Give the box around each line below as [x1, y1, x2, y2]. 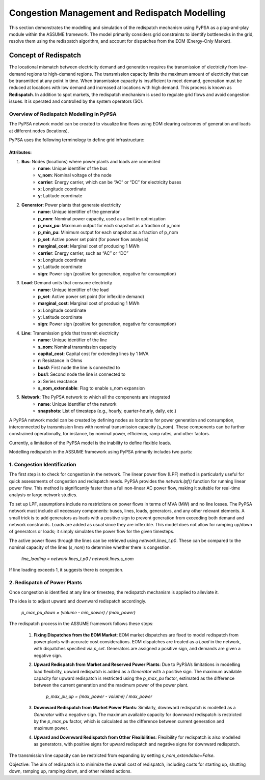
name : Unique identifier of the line [38, 337, 107, 343]
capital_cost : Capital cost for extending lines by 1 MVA [38, 351, 149, 357]
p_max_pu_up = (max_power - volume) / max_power [46, 693, 153, 699]
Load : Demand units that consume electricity [21, 280, 112, 286]
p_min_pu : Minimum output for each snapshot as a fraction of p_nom [38, 229, 179, 236]
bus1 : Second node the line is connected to [38, 371, 126, 377]
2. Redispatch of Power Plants [9, 579, 82, 586]
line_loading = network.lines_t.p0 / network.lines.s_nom [21, 556, 134, 562]
